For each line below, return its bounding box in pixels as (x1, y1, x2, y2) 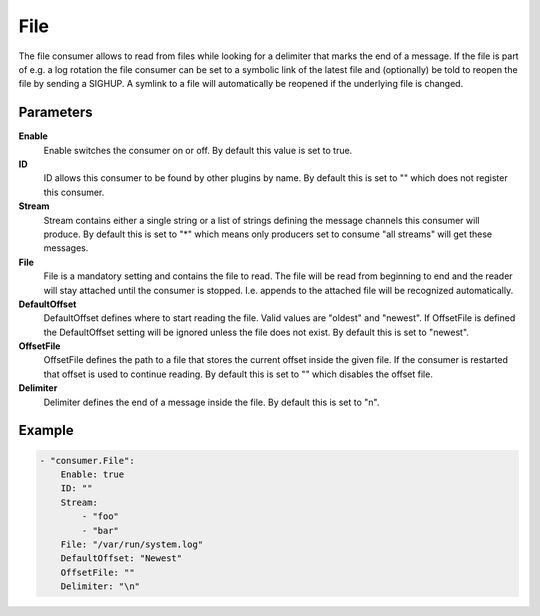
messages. (43, 242, 89, 254)
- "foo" (81, 511, 120, 522)
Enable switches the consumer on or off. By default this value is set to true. (43, 144, 353, 156)
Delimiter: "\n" (60, 581, 140, 592)
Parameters (18, 104, 93, 121)
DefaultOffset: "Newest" (60, 553, 183, 564)
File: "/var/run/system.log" (60, 539, 204, 550)
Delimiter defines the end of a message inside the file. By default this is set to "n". (43, 396, 380, 408)
